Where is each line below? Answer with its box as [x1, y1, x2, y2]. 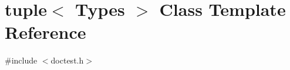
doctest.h [50, 54, 84, 66]
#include [5, 54, 38, 66]
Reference [5, 20, 86, 44]
